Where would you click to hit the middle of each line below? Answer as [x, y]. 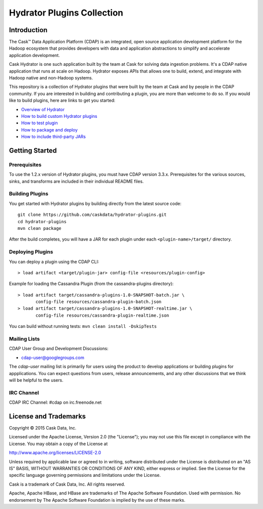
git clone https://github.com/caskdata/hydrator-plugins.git [92, 215]
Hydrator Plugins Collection [66, 13]
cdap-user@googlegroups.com [53, 358]
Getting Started [33, 150]
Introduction [28, 30]
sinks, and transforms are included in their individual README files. [76, 181]
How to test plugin [39, 123]
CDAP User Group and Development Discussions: [59, 349]
